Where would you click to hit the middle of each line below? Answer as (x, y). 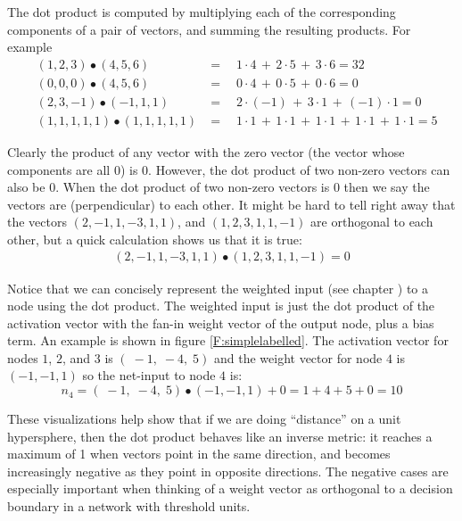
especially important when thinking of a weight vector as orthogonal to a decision (230, 488)
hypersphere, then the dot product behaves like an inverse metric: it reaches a (220, 436)
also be (26, 187)
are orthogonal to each (372, 222)
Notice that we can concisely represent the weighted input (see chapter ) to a (218, 288)
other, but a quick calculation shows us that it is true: (155, 239)
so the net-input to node (149, 375)
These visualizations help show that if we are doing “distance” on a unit (204, 419)
